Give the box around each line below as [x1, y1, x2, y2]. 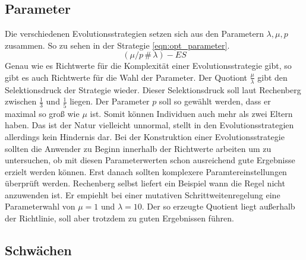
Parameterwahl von [5, 200, 75, 213]
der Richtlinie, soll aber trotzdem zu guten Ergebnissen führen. [5, 212, 234, 224]
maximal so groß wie [5, 107, 80, 119]
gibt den [257, 71, 288, 83]
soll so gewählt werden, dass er [159, 95, 271, 107]
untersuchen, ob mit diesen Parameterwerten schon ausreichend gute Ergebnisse [5, 154, 295, 166]
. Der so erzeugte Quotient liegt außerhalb [141, 200, 295, 213]
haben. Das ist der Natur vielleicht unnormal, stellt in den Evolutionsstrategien [5, 119, 294, 131]
